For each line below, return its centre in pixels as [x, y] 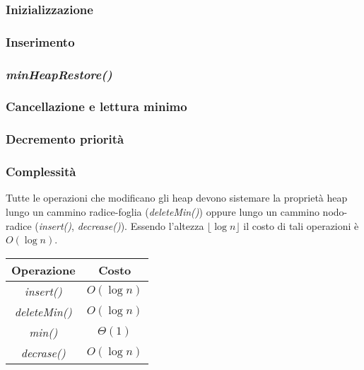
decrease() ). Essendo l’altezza [141, 225]
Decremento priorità [65, 139]
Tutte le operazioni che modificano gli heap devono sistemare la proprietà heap [177, 198]
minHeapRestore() [59, 74]
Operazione [43, 270]
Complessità [41, 172]
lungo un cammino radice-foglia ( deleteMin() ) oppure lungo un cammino [163, 212]
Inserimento [40, 41]
